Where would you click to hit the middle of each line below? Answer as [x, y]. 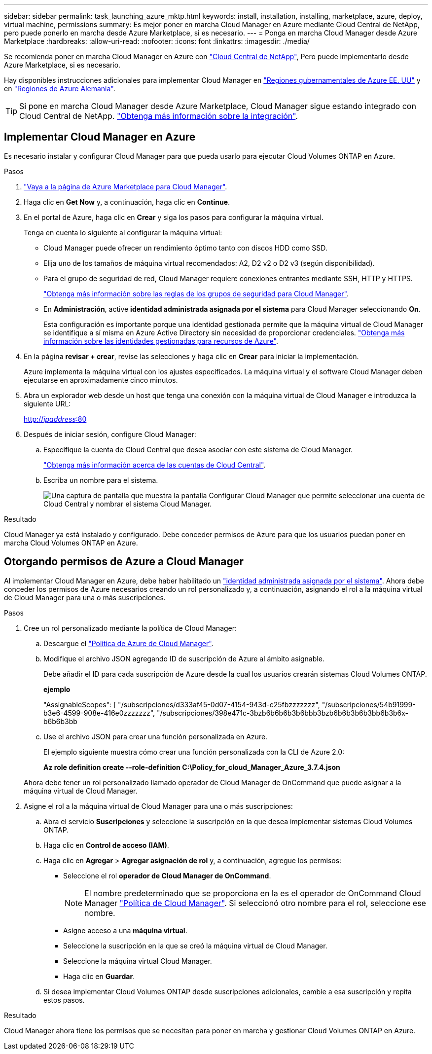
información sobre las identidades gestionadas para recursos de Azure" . [161, 341]
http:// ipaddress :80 [55, 419]
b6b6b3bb [60, 721]
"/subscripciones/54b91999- [369, 704]
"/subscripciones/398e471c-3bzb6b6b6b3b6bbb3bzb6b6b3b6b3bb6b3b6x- [283, 713]
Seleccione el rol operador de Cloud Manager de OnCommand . [167, 875]
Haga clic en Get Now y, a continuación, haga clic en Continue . [127, 202]
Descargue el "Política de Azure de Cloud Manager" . [128, 643]
